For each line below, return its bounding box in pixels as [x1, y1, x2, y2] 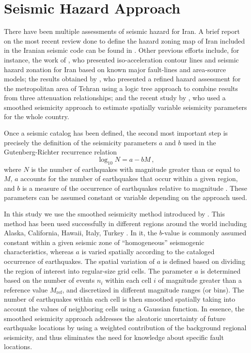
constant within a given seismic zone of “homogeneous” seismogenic [4, 237, 204, 247]
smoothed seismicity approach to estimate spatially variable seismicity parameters [4, 102, 247, 112]
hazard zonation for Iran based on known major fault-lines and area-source [4, 64, 226, 74]
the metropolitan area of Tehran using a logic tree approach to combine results [4, 83, 238, 93]
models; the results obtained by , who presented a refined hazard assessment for [4, 74, 241, 84]
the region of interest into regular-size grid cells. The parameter [4, 265, 192, 276]
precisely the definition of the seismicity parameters [4, 137, 157, 147]
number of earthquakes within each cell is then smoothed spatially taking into [4, 294, 235, 304]
